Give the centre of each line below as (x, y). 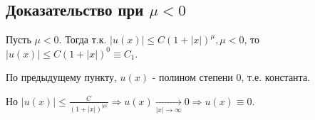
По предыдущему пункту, (61, 77)
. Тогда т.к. (83, 39)
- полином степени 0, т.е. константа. (231, 77)
